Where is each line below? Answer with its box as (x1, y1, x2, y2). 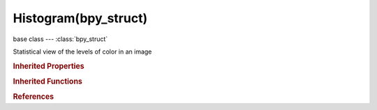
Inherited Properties (13, 61, 85, 71)
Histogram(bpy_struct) (13, 10, 148, 26)
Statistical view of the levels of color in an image (13, 47, 152, 56)
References (13, 92, 54, 102)
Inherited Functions (13, 77, 83, 86)
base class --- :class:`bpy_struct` (13, 35, 108, 43)
